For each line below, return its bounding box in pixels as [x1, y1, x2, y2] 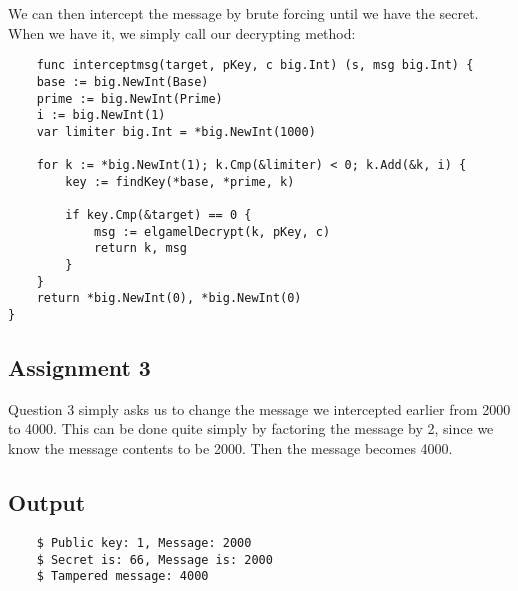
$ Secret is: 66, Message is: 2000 [36, 552, 273, 567]
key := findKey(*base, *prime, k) [65, 174, 295, 189]
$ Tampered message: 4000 [36, 569, 209, 584]
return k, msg [93, 241, 187, 256]
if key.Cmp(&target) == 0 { [65, 208, 252, 223]
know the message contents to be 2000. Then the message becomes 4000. [8, 438, 453, 459]
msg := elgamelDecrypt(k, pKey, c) [93, 224, 331, 239]
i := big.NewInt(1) [36, 108, 166, 123]
